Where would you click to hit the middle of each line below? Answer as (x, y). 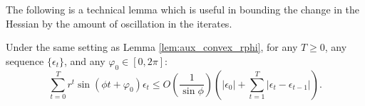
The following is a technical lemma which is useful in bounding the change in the (183, 9)
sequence (25, 60)
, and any (85, 60)
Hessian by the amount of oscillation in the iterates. (119, 23)
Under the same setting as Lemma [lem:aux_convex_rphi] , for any (152, 47)
